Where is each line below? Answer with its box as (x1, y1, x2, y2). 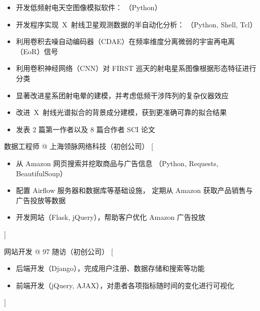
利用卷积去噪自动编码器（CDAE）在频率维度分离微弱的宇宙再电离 (16, 36, 235, 47)
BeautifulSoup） (16, 168, 67, 178)
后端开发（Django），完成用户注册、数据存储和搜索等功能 (16, 263, 205, 274)
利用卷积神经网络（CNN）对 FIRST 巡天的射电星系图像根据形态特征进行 (16, 63, 256, 73)
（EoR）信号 (16, 46, 58, 56)
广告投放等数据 (16, 195, 66, 205)
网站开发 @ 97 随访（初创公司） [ (4, 246, 113, 256)
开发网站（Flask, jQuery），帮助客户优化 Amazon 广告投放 (16, 212, 205, 222)
